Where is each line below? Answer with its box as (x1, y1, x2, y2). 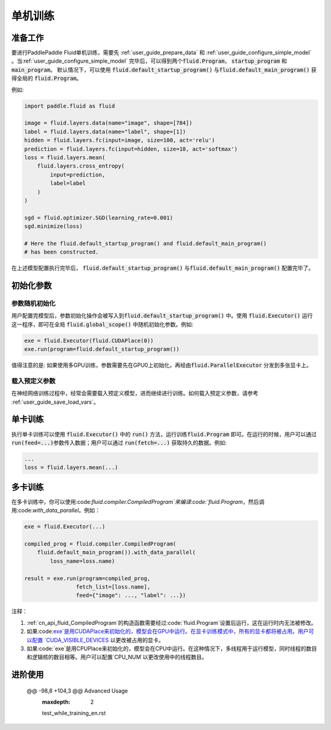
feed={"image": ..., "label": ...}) (75, 592, 186, 599)
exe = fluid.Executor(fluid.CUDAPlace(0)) (24, 337, 154, 344)
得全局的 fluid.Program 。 (11, 74, 82, 82)
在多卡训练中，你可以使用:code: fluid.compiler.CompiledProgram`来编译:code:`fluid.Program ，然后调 (11, 498, 265, 505)
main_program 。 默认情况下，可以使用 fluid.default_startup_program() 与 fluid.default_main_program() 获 (11, 66, 317, 73)
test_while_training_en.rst (42, 710, 106, 717)
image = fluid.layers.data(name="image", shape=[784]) (24, 120, 192, 127)
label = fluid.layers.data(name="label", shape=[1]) (24, 128, 186, 135)
